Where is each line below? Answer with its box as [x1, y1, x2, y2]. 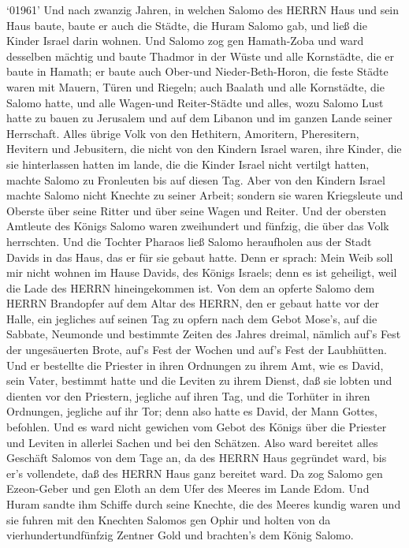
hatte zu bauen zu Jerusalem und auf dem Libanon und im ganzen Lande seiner [6, 110, 392, 126]
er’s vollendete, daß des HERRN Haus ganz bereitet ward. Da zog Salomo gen [6, 464, 383, 481]
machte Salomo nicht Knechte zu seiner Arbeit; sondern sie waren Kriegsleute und [6, 187, 403, 203]
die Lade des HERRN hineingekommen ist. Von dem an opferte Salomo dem [6, 279, 375, 296]
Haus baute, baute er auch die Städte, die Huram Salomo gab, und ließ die [6, 17, 367, 33]
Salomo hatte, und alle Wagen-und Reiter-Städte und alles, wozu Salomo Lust [6, 94, 384, 110]
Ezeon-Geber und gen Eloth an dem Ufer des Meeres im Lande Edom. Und [6, 480, 370, 497]
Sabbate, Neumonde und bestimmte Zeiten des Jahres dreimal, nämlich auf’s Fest [6, 326, 401, 342]
